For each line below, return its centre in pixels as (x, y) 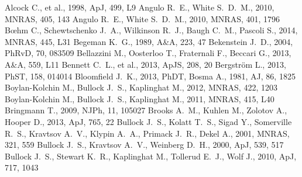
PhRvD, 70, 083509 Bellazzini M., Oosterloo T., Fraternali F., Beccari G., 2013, (148, 53)
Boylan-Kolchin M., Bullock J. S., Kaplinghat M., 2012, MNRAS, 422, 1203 (141, 87)
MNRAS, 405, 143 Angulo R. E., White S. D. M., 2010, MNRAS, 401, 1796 (143, 18)
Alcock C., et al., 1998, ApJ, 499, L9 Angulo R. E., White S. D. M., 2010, (140, 7)
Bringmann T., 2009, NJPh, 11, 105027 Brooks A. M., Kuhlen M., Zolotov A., (146, 110)
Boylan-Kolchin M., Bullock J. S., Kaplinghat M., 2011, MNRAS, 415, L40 (140, 98)
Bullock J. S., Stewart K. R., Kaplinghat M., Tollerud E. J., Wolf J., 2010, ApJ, (151, 156)
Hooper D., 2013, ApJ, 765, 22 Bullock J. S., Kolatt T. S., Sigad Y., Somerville (148, 121)
